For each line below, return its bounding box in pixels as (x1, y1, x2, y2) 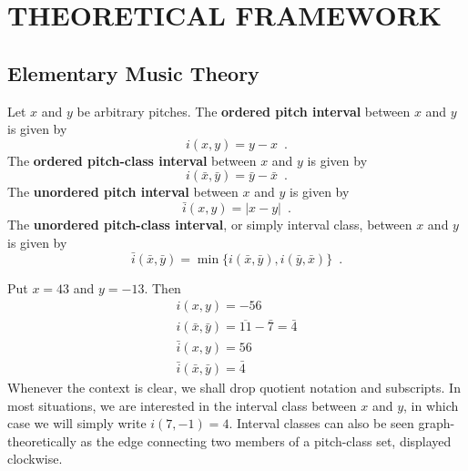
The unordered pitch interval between (7, 182, 239, 201)
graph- (418, 414, 455, 433)
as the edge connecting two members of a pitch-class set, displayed (80, 431, 452, 450)
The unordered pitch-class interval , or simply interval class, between (7, 215, 412, 234)
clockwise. (7, 449, 63, 468)
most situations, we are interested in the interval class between (7, 395, 357, 415)
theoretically (7, 431, 76, 450)
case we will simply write (7, 414, 147, 433)
